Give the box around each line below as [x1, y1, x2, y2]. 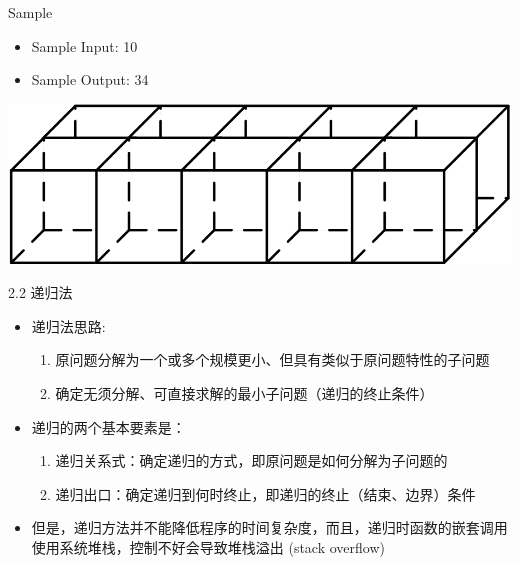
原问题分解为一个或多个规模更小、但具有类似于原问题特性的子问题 [55, 349, 490, 370]
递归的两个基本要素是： [31, 416, 186, 437]
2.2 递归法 [8, 282, 73, 303]
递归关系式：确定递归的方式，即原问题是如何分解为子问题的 [55, 450, 448, 471]
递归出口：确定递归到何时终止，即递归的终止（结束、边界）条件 [55, 483, 476, 504]
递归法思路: [31, 315, 106, 336]
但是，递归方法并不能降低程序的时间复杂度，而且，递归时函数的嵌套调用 [31, 517, 508, 538]
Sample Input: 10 [31, 35, 138, 56]
